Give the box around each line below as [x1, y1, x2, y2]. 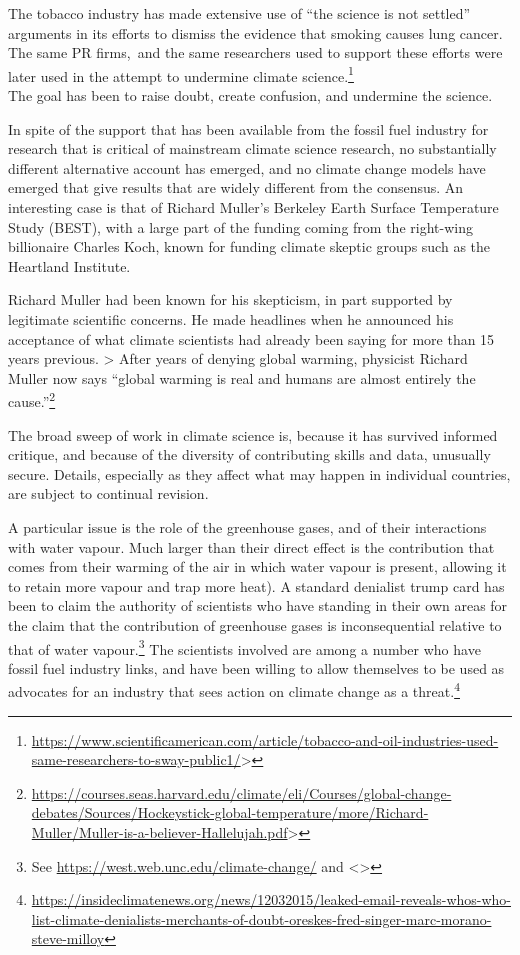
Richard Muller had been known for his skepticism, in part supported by [8, 289, 453, 310]
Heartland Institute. [8, 255, 131, 276]
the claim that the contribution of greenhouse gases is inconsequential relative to [8, 614, 502, 635]
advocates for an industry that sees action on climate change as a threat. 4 [8, 678, 460, 702]
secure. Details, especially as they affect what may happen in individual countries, [8, 463, 511, 484]
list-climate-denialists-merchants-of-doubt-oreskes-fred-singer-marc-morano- [31, 908, 492, 929]
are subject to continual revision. [8, 483, 209, 504]
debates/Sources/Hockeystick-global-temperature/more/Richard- [31, 802, 429, 823]
